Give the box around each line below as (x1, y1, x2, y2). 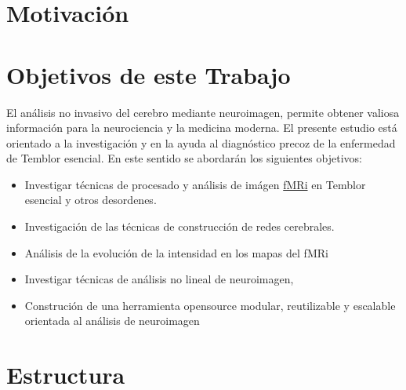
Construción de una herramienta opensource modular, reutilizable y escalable (24, 297, 396, 313)
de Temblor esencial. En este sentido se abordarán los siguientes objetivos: (6, 150, 362, 166)
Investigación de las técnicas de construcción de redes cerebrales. (24, 218, 335, 235)
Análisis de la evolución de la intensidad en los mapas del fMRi (24, 244, 328, 261)
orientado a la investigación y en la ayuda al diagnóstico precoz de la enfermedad (6, 134, 396, 151)
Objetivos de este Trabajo (6, 58, 291, 90)
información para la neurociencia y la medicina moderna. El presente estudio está (6, 119, 397, 136)
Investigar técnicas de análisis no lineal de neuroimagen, (24, 271, 294, 287)
